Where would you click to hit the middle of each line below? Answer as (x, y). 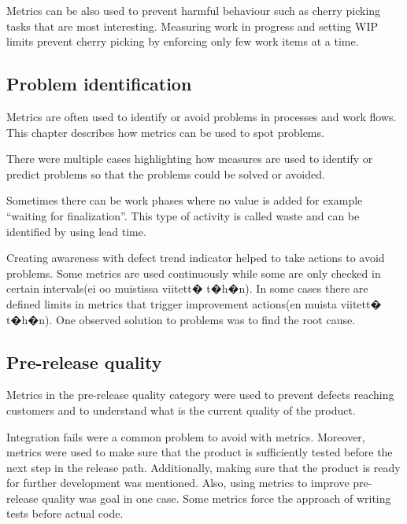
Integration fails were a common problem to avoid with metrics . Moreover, (186, 436)
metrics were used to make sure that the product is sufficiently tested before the (200, 452)
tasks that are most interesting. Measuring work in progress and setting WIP (192, 26)
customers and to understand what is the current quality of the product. (181, 410)
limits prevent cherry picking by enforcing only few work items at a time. (183, 41)
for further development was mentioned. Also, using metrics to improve (178, 483)
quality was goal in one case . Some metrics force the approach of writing (216, 498)
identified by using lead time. (76, 231)
